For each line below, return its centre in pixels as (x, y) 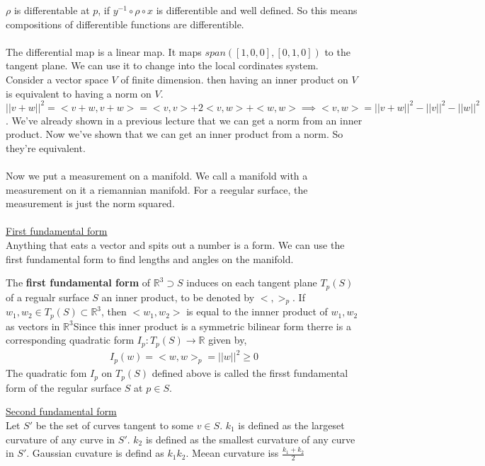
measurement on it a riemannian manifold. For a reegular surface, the (157, 189)
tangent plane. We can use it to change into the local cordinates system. (162, 65)
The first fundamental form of (78, 282)
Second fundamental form (61, 411)
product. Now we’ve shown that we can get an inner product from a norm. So (175, 134)
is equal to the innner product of (257, 311)
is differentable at (52, 10)
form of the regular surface (64, 387)
